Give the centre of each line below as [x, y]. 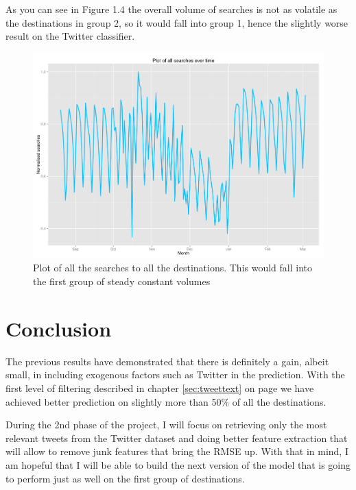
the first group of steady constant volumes [122, 281]
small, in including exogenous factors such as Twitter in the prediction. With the [175, 375]
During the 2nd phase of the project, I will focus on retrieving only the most [166, 425]
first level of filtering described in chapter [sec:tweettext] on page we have [160, 388]
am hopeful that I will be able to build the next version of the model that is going [178, 464]
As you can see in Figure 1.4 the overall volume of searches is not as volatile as [171, 9]
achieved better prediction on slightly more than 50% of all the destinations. [166, 401]
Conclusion [59, 328]
